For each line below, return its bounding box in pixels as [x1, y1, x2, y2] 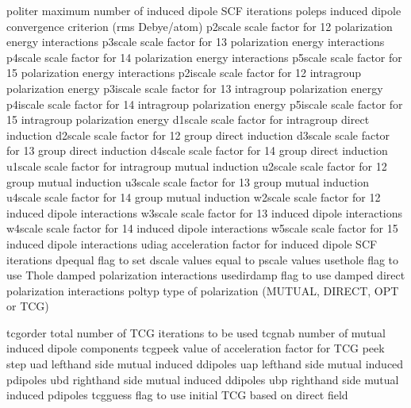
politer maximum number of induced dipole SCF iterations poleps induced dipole [6, 2, 401, 18]
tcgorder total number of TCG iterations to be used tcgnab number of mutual [6, 324, 386, 341]
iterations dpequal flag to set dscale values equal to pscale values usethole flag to [6, 251, 399, 268]
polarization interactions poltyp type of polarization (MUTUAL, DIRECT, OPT [6, 282, 399, 298]
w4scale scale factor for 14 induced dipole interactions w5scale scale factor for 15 [6, 220, 398, 237]
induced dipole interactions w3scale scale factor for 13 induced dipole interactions [6, 204, 403, 221]
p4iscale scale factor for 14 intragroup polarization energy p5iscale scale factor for [6, 95, 403, 112]
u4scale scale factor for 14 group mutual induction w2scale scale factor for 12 [6, 189, 381, 206]
